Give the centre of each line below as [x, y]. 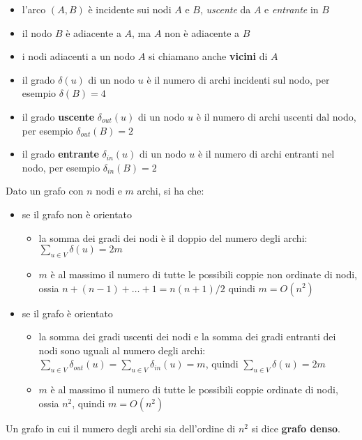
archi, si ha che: [171, 191]
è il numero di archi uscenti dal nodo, [276, 116]
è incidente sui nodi [130, 9]
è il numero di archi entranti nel [266, 154]
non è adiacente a [202, 32]
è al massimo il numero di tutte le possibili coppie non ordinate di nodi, [204, 274]
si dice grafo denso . [296, 428]
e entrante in [292, 9]
